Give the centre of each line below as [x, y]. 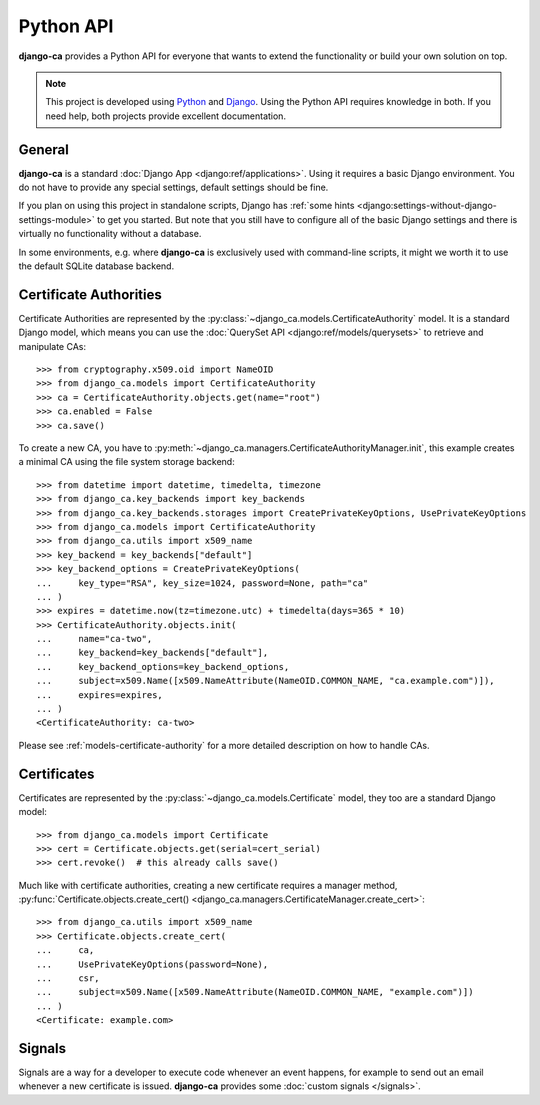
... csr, [68, 978]
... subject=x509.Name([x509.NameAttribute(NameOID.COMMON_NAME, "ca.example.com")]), [265, 681]
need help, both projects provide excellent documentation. [166, 116]
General [44, 149]
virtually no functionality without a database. [110, 234]
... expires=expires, [100, 694]
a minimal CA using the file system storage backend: [126, 462]
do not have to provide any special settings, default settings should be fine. [173, 187]
